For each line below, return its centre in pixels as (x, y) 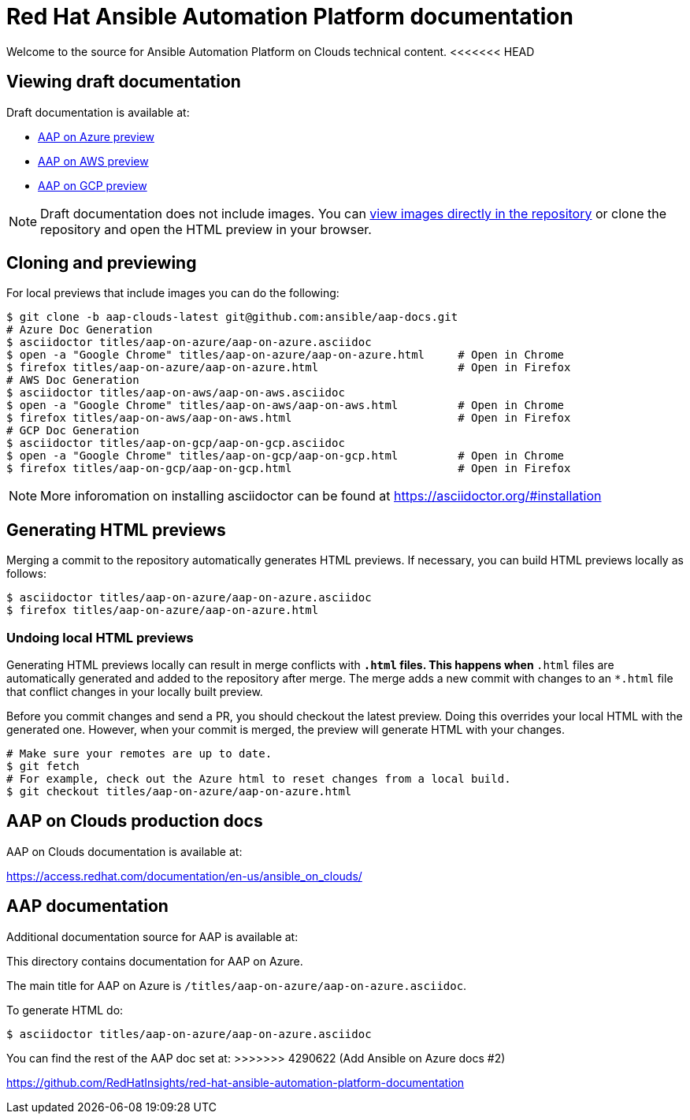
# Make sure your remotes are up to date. (139, 754)
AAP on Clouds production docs (135, 821)
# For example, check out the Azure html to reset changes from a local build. (259, 779)
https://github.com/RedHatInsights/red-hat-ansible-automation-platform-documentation (236, 1082)
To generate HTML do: (65, 1010)
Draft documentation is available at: (98, 112)
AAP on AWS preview (93, 161)
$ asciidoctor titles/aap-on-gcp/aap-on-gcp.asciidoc (176, 443)
